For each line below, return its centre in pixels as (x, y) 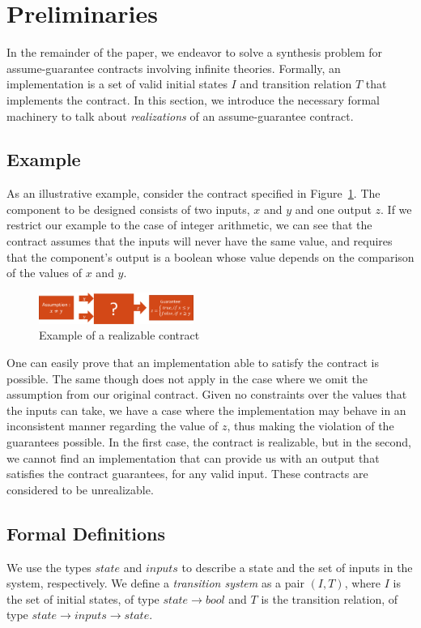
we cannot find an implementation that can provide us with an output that (193, 457)
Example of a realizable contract (119, 335)
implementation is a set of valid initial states (117, 84)
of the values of (45, 273)
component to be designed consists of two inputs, (128, 209)
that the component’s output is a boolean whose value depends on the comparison (210, 256)
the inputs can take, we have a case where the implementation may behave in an (206, 410)
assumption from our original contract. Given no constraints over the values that (207, 394)
